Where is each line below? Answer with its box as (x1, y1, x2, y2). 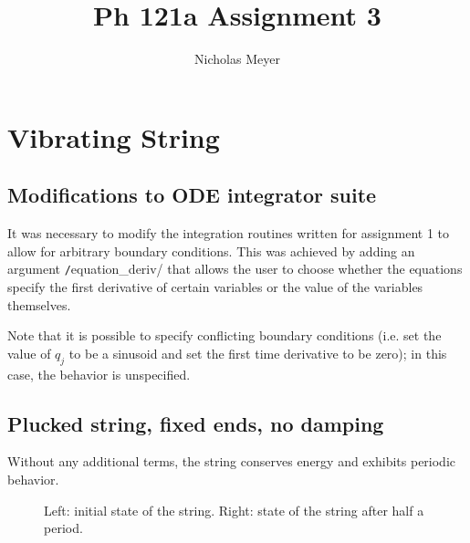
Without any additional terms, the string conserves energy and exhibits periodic (7, 452, 456, 471)
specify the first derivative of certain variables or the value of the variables (7, 277, 423, 296)
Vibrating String (7, 118, 220, 155)
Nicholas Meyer (194, 49, 280, 68)
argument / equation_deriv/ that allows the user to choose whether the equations (7, 259, 463, 278)
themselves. (7, 295, 71, 314)
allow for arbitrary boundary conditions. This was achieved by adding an (7, 241, 415, 260)
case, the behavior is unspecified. (7, 364, 191, 383)
